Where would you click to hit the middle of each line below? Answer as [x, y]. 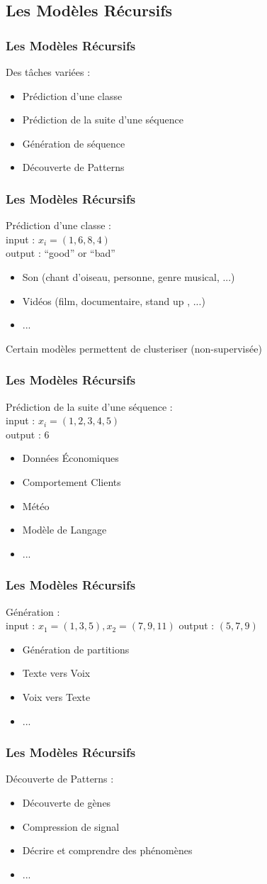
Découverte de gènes [67, 802]
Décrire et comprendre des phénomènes [107, 850]
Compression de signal [71, 826]
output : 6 [28, 434]
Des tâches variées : [48, 72]
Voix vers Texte [56, 696]
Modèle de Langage [64, 530]
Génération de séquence [74, 143]
